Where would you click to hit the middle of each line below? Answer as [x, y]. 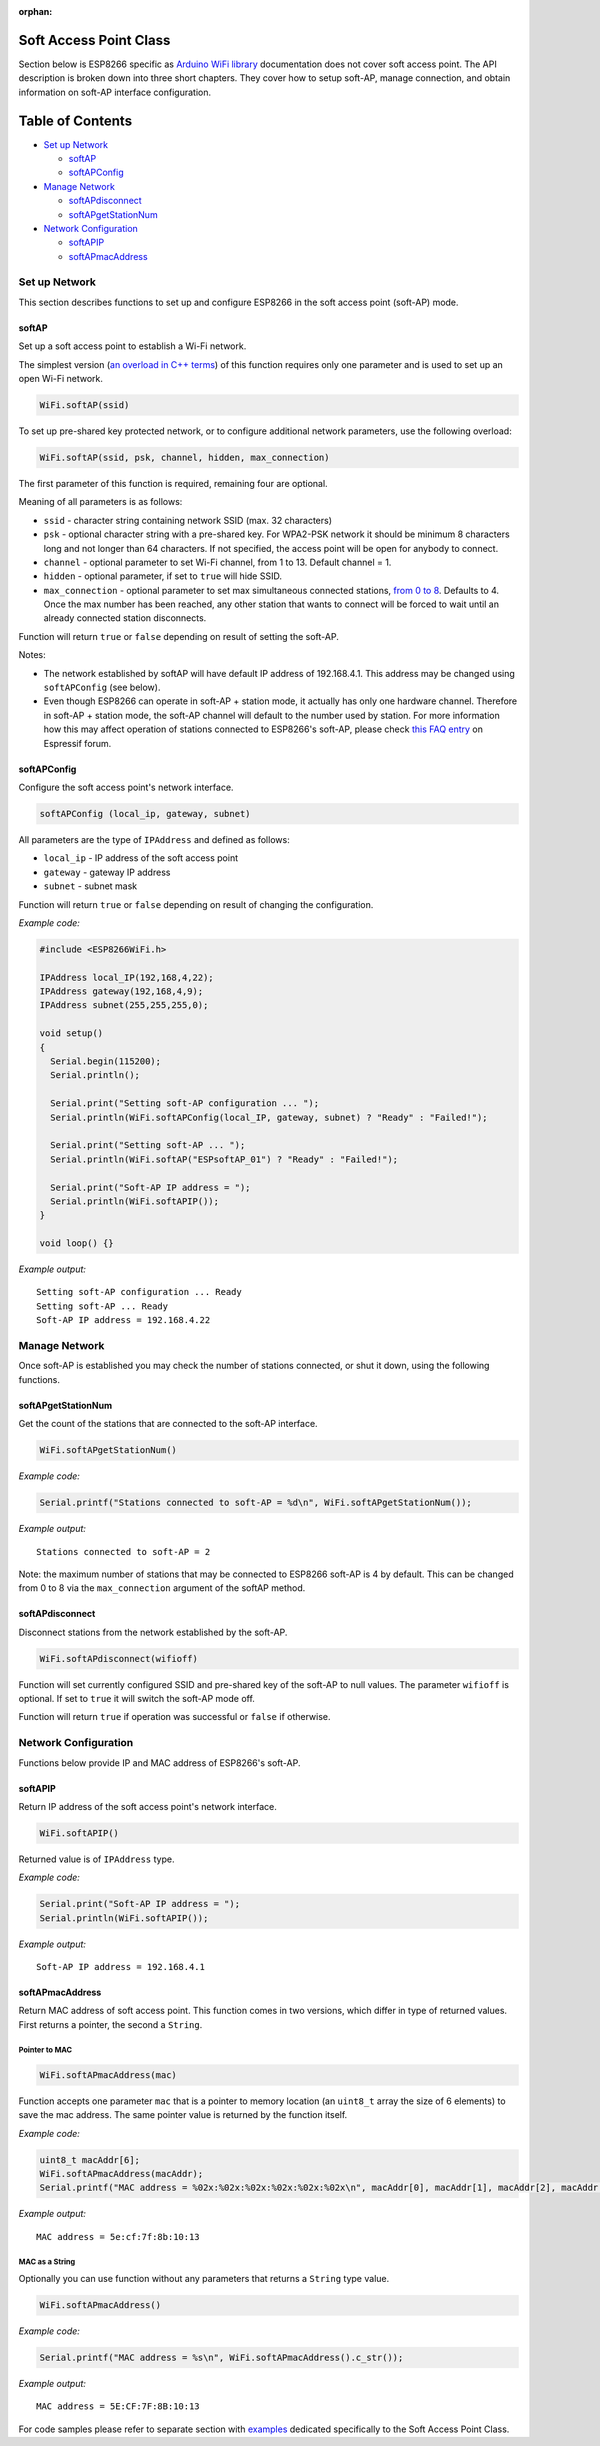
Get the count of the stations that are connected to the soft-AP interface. [168, 1424]
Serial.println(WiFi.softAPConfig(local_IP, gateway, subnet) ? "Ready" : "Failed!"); [269, 1117]
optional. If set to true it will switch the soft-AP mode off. [136, 1699]
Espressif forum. [77, 743]
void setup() [71, 1033]
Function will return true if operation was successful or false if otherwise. [174, 1717]
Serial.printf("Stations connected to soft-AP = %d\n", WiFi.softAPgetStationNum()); [255, 1503]
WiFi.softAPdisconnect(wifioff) [119, 1658]
